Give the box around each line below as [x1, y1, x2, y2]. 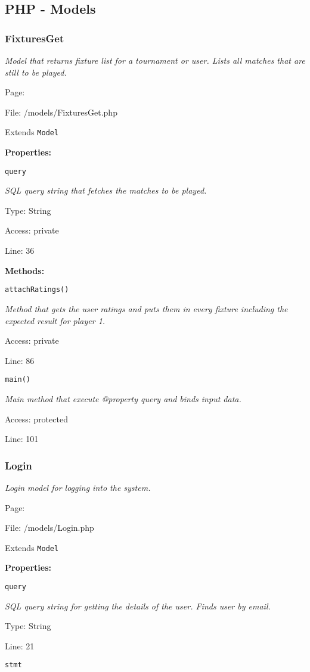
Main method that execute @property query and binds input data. [5, 392, 241, 405]
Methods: [5, 264, 45, 276]
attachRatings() [5, 285, 69, 294]
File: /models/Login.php [5, 521, 94, 534]
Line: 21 [5, 639, 35, 652]
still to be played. [5, 66, 67, 78]
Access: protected [5, 412, 68, 425]
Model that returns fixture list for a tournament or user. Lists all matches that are [5, 54, 305, 66]
